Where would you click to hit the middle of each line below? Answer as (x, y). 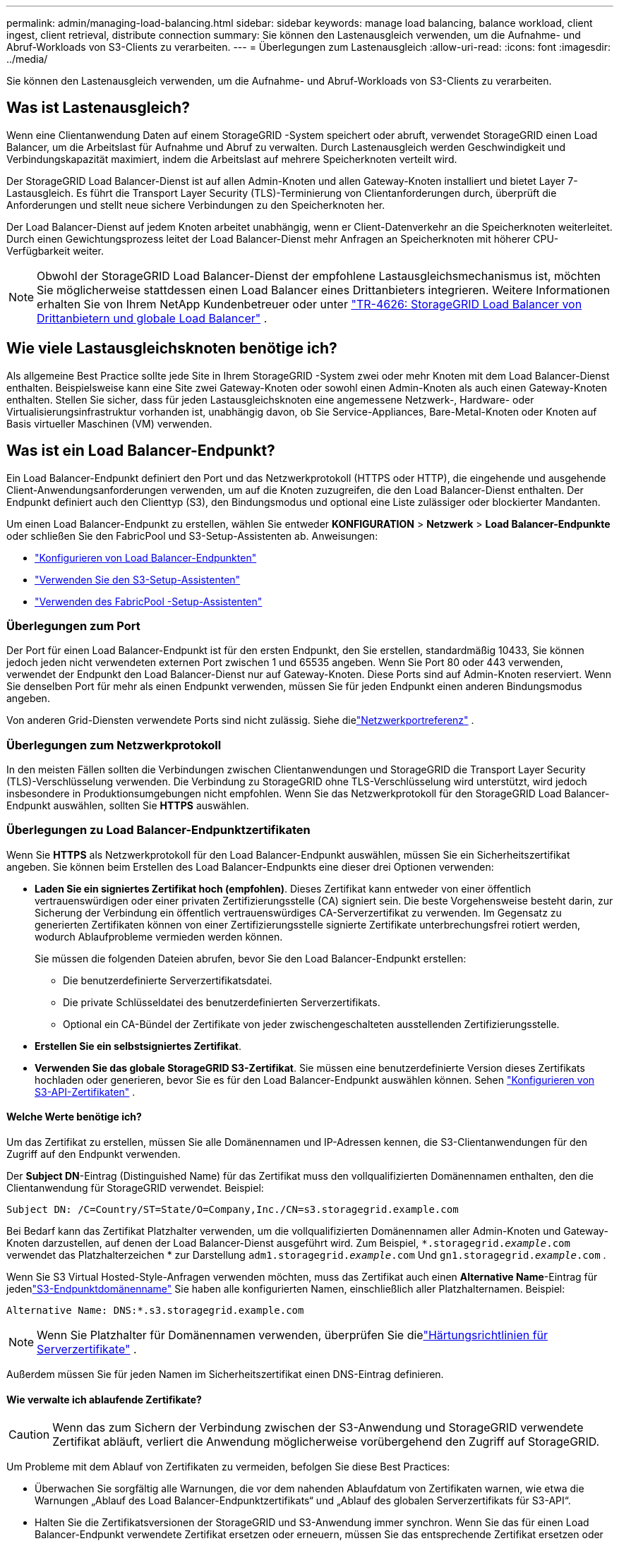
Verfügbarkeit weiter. (55, 250)
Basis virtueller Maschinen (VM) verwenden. (109, 423)
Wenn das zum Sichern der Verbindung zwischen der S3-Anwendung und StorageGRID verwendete (318, 1428)
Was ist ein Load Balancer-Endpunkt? (141, 451)
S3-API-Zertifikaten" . (85, 1092)
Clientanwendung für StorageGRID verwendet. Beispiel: (135, 1188)
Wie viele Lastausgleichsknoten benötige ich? (172, 349)
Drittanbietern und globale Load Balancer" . (152, 318)
